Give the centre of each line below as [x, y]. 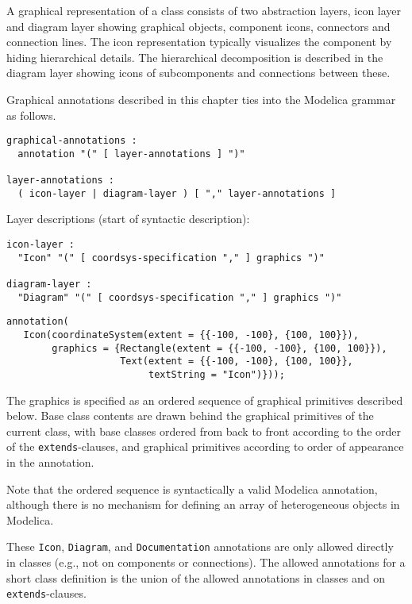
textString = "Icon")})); [216, 374]
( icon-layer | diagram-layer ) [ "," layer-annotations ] [177, 193]
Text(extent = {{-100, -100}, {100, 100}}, [237, 362]
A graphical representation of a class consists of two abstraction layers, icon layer [204, 10]
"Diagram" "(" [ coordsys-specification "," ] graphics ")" [180, 297]
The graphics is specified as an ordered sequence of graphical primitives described [205, 400]
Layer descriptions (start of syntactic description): [128, 219]
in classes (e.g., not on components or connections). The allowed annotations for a [206, 562]
